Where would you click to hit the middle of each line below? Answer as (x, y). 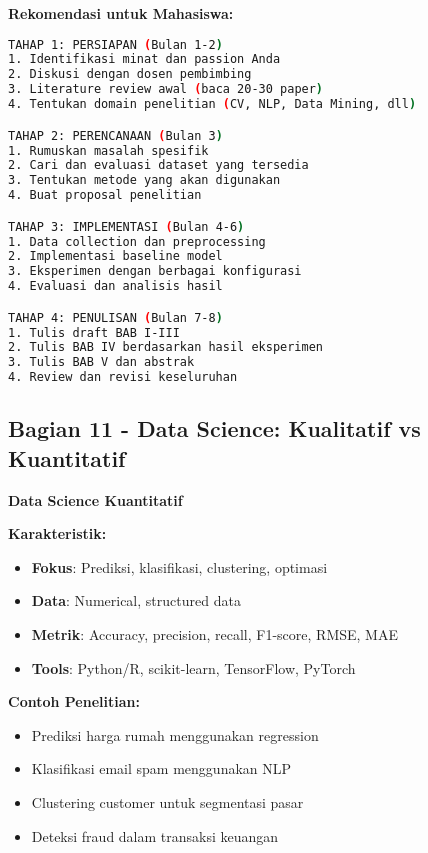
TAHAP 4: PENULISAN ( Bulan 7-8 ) (115, 317)
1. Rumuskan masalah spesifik (108, 150)
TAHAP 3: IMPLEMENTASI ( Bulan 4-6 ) (126, 226)
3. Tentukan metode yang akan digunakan (144, 180)
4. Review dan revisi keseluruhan (123, 377)
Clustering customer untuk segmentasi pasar (167, 802)
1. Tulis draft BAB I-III (94, 332)
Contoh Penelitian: (74, 701)
